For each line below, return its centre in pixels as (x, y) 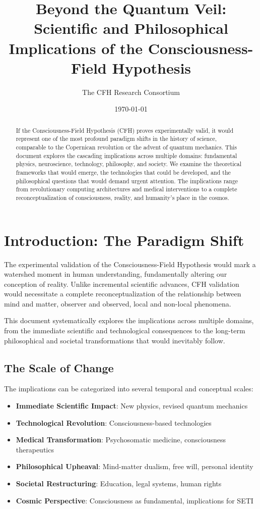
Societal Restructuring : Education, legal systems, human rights (119, 483)
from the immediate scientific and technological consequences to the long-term (125, 330)
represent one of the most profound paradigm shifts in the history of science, (116, 139)
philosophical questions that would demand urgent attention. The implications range (127, 181)
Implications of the (76, 48)
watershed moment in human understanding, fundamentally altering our (116, 274)
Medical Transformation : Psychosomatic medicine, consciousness (121, 440)
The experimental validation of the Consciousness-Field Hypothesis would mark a (130, 264)
